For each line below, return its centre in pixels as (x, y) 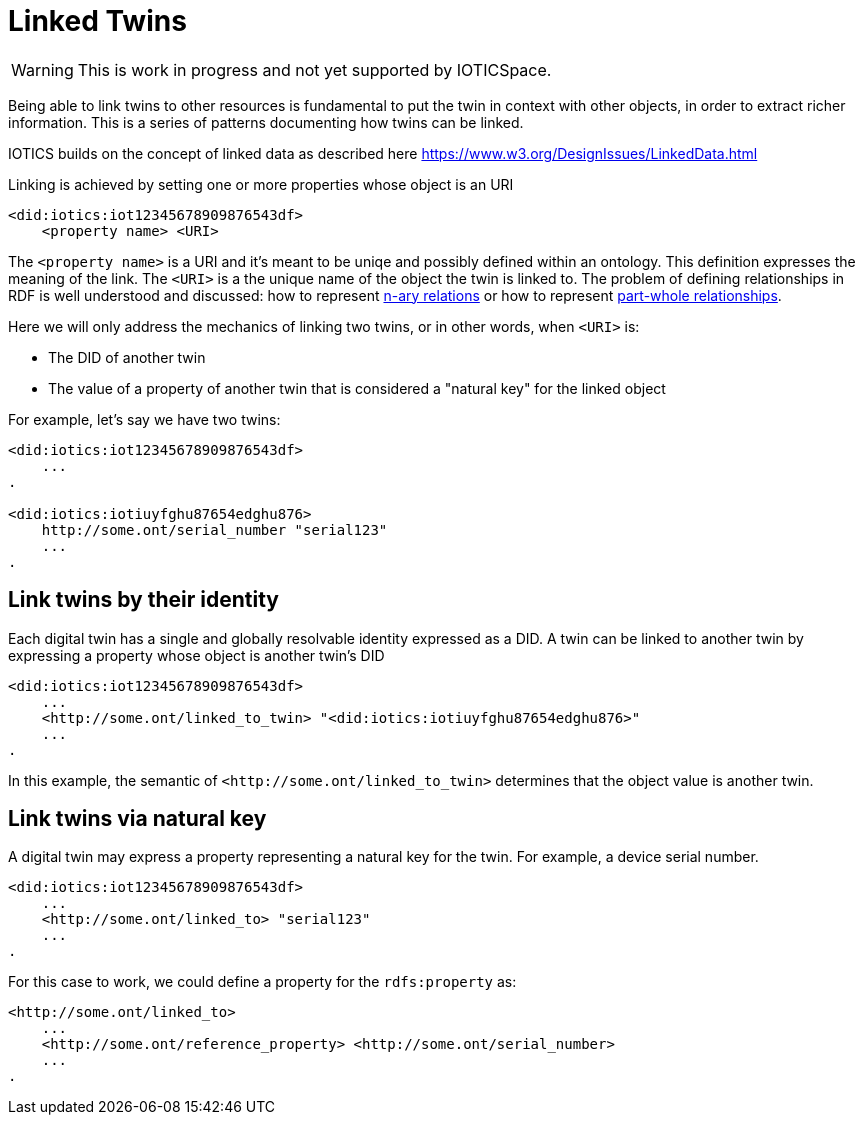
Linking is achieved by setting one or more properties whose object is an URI (261, 184)
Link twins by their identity (143, 600)
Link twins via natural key (137, 819)
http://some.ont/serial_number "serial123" (214, 529)
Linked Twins (97, 21)
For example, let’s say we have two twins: (144, 419)
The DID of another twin (127, 357)
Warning (42, 69)
